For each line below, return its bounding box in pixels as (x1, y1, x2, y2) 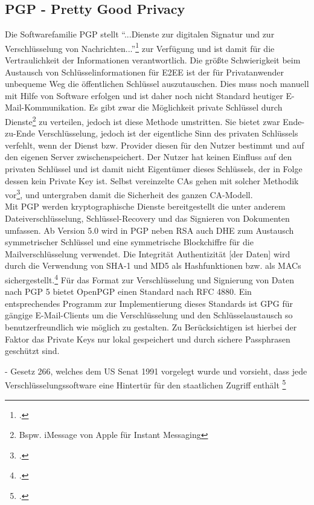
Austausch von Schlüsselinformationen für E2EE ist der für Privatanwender (5, 65, 284, 78)
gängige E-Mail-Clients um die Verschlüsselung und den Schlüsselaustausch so (5, 309, 293, 321)
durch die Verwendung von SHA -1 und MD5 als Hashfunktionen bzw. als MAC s (5, 259, 301, 272)
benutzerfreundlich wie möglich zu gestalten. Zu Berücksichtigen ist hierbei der (5, 321, 297, 333)
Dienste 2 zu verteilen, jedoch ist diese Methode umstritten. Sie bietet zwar (5, 114, 280, 127)
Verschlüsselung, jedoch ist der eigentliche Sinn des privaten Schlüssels (37, 127, 298, 140)
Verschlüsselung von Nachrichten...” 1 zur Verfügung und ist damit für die (5, 40, 275, 54)
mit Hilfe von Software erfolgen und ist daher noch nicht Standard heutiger (5, 89, 283, 101)
